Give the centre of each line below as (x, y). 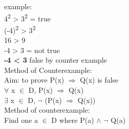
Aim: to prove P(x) (34, 80)
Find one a (21, 120)
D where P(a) (73, 120)
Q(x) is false (99, 80)
